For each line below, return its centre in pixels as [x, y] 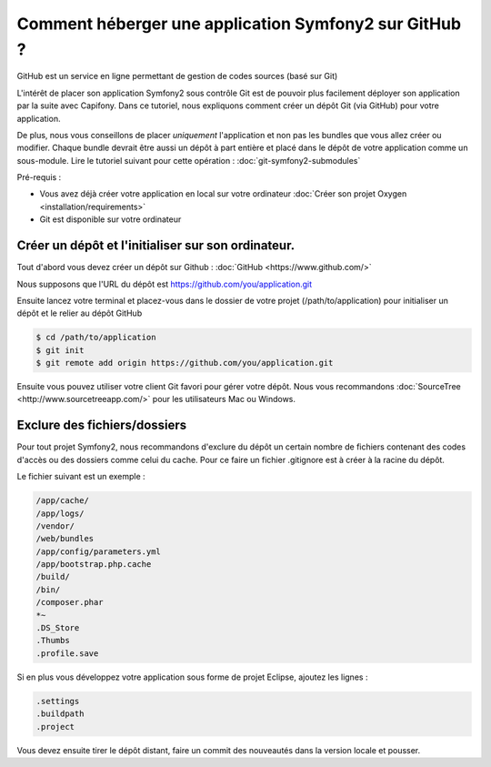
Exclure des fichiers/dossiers [102, 425]
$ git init [60, 350]
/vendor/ [55, 526]
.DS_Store [58, 628]
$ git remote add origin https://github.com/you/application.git [185, 363]
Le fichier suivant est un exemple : [81, 477]
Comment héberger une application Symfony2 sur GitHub [239, 24]
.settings [58, 701]
